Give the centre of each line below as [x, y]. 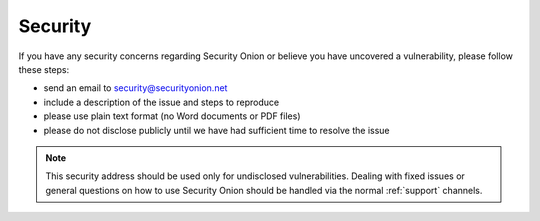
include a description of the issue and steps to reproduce [161, 102]
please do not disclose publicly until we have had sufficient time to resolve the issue [216, 130]
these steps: [44, 69]
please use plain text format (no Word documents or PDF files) [172, 116]
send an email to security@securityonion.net [135, 88]
